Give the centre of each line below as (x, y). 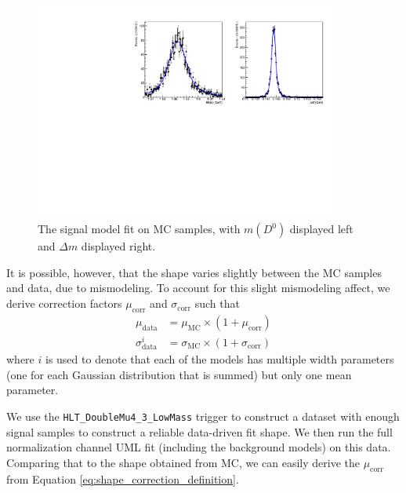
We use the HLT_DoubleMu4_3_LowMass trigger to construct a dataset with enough (203, 416)
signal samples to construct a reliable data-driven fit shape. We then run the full (199, 431)
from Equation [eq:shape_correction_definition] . (123, 478)
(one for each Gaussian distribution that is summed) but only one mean (179, 374)
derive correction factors (64, 303)
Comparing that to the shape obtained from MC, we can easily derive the (183, 462)
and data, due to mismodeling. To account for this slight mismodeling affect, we (198, 288)
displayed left (321, 229)
